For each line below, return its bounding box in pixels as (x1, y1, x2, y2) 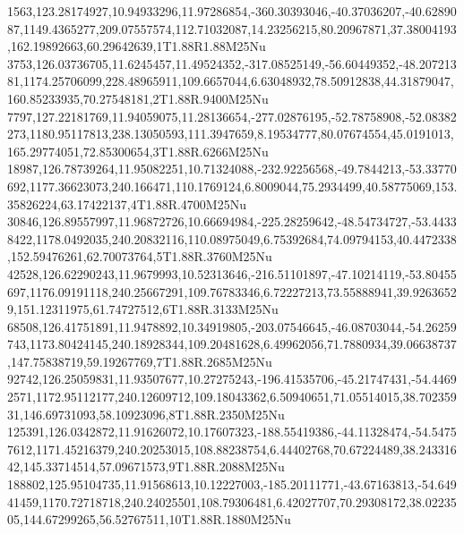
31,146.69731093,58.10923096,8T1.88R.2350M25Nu (7, 404, 285, 423)
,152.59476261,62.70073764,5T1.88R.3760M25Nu (7, 247, 272, 266)
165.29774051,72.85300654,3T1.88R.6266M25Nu (7, 141, 269, 160)
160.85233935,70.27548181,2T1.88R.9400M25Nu (7, 89, 269, 107)
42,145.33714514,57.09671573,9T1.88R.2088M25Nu (7, 457, 285, 476)
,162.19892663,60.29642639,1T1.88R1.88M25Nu (7, 37, 266, 55)
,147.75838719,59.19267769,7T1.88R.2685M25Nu (7, 352, 272, 370)
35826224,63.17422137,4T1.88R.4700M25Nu (7, 194, 246, 213)
